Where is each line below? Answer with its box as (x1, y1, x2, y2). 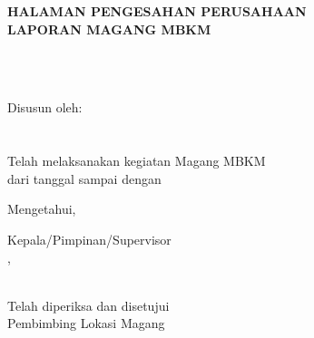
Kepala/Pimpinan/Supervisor (7, 229, 172, 248)
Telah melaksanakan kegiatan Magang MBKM (7, 151, 266, 170)
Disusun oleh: (7, 98, 83, 117)
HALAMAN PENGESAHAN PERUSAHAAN (7, 2, 307, 20)
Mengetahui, (7, 199, 76, 218)
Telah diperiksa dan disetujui (7, 295, 170, 314)
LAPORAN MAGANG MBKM (7, 19, 211, 38)
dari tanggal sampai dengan (7, 169, 162, 188)
